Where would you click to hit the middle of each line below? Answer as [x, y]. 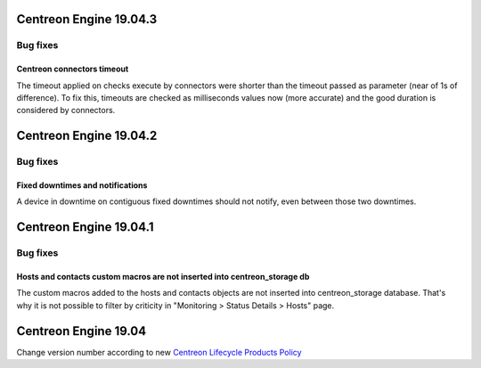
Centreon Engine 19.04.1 [85, 227]
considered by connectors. [66, 110]
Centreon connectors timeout [73, 69]
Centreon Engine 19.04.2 [87, 136]
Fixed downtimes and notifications [82, 185]
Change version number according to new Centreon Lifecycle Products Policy [159, 352]
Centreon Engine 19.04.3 [87, 19]
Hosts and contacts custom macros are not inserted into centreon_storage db [163, 276]
